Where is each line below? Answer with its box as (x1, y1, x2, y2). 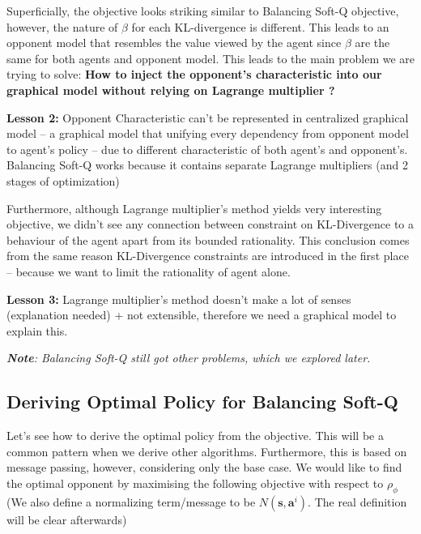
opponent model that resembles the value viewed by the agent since (6, 34, 342, 51)
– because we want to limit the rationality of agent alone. (6, 263, 291, 280)
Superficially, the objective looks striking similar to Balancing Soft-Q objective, (6, 2, 399, 19)
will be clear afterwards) (6, 511, 127, 528)
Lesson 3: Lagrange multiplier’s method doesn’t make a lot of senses (6, 290, 351, 307)
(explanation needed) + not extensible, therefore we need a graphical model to (6, 306, 397, 323)
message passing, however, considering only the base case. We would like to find (6, 459, 402, 476)
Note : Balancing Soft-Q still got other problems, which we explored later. (6, 349, 371, 366)
